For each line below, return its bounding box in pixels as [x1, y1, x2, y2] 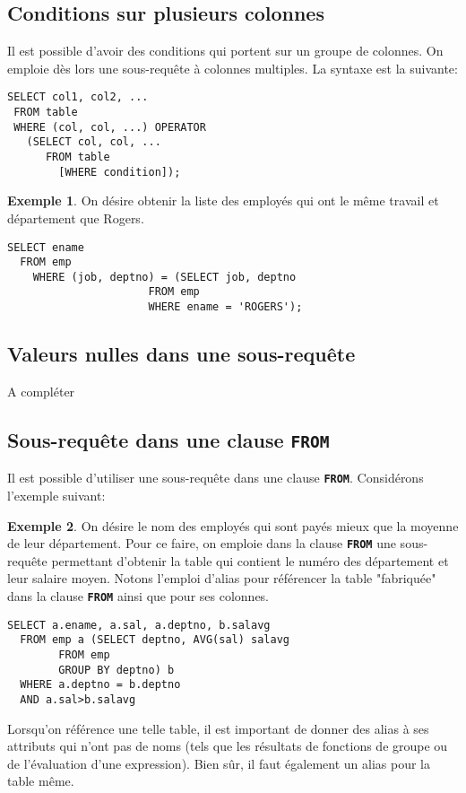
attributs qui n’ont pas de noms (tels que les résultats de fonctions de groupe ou [7, 736, 448, 755]
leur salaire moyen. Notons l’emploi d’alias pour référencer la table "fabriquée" [7, 569, 436, 588]
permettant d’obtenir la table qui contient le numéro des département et [51, 551, 449, 570]
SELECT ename [7, 240, 84, 254]
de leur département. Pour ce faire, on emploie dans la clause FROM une [7, 534, 396, 553]
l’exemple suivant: [7, 486, 106, 505]
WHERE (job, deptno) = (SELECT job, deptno [32, 270, 297, 283]
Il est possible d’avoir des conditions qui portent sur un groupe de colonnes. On [7, 41, 444, 60]
